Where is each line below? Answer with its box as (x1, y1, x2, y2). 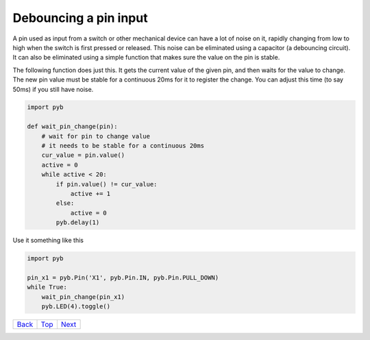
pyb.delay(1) (56, 219, 100, 226)
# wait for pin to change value (41, 132, 151, 140)
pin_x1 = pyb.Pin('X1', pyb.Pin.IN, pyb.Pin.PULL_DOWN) (27, 274, 219, 281)
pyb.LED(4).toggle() (41, 302, 111, 311)
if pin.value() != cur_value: (56, 180, 158, 188)
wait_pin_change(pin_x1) (41, 293, 125, 301)
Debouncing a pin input (12, 10, 148, 25)
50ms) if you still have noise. (12, 85, 94, 93)
